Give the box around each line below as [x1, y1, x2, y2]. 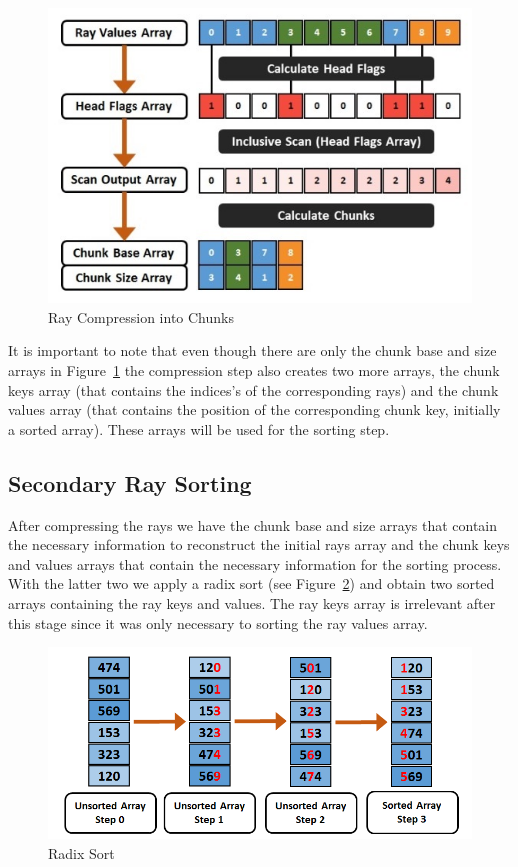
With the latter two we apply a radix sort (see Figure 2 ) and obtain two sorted [8, 573, 495, 594]
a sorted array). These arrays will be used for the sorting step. [8, 418, 390, 439]
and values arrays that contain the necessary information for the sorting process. [8, 553, 502, 574]
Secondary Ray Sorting [8, 467, 252, 498]
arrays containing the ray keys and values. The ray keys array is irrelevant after [8, 592, 496, 613]
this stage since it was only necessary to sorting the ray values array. [8, 612, 428, 633]
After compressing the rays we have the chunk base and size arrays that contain [8, 514, 498, 535]
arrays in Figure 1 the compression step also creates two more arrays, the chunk [8, 360, 500, 381]
